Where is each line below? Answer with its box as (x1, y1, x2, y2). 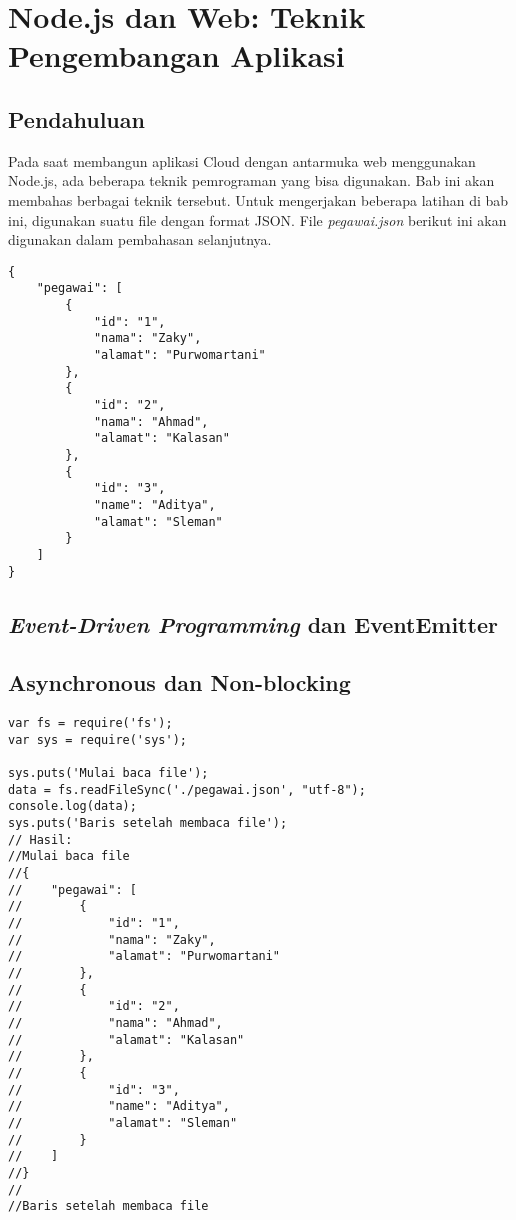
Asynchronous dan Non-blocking (8, 667, 351, 698)
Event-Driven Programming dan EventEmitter (8, 608, 498, 639)
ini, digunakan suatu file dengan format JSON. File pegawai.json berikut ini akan (8, 209, 507, 230)
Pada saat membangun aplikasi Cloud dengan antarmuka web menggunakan (8, 150, 476, 171)
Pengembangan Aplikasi (8, 35, 345, 76)
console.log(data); (8, 799, 137, 814)
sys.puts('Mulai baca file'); (8, 766, 209, 781)
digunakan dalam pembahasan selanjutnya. (8, 229, 272, 250)
